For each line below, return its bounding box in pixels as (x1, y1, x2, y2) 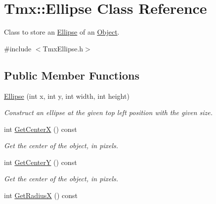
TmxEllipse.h (43, 43, 84, 53)
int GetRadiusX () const (4, 190, 78, 201)
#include (4, 43, 32, 53)
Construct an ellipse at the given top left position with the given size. (4, 107, 213, 118)
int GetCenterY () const (4, 157, 77, 167)
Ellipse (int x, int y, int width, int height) (4, 90, 130, 101)
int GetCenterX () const (4, 123, 77, 134)
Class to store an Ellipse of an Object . (4, 27, 120, 37)
